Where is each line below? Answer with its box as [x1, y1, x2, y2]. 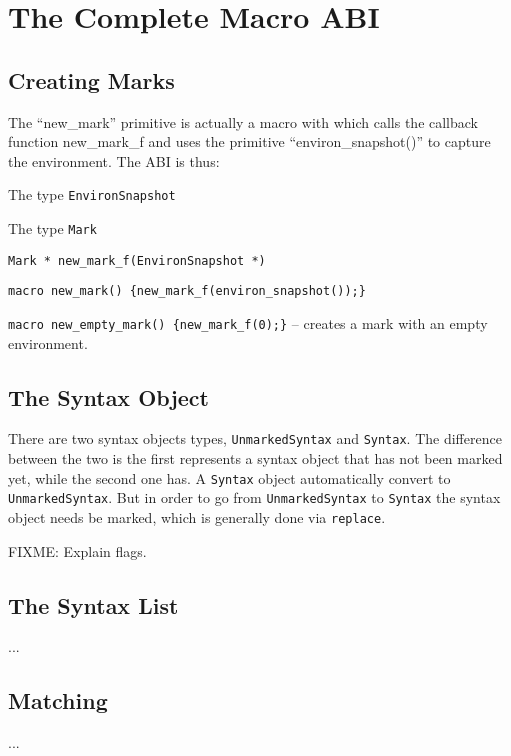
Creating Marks [8, 64, 175, 95]
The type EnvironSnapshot [8, 184, 176, 205]
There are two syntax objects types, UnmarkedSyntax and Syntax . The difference [8, 428, 502, 449]
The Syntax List [8, 589, 179, 620]
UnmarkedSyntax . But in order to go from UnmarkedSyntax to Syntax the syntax [8, 487, 501, 508]
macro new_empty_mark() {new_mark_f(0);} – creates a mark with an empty [8, 312, 488, 333]
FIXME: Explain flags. [8, 540, 147, 561]
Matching [8, 685, 108, 716]
